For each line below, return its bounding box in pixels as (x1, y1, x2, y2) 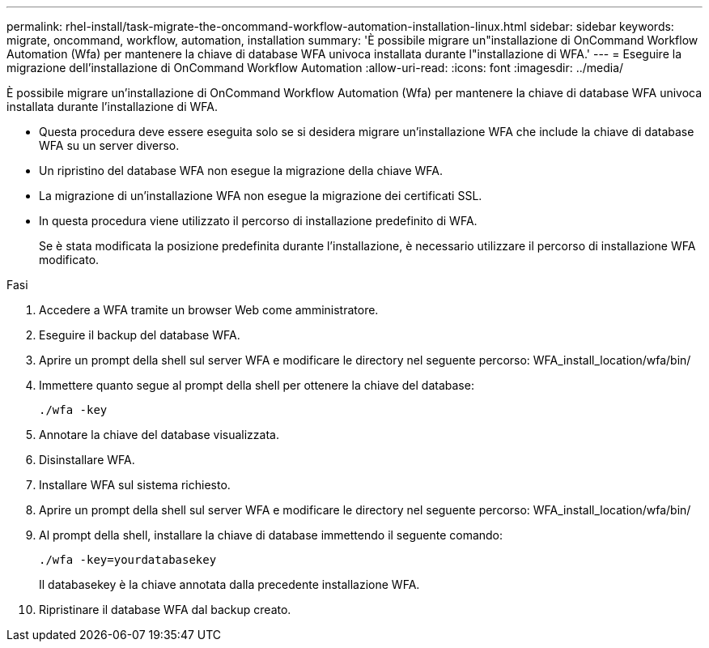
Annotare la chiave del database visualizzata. (39, 428, 279, 441)
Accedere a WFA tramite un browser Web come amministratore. (39, 303, 379, 317)
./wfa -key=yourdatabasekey (39, 553, 217, 566)
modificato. (39, 253, 100, 266)
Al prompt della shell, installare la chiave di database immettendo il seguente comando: (39, 528, 503, 542)
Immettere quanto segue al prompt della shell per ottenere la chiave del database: (39, 378, 474, 392)
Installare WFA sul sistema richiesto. (39, 478, 231, 492)
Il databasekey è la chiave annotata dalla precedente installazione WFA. (39, 578, 420, 591)
